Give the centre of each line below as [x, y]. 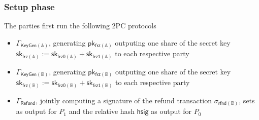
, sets [247, 100]
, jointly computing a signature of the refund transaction [124, 100]
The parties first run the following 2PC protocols [80, 26]
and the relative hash [102, 111]
